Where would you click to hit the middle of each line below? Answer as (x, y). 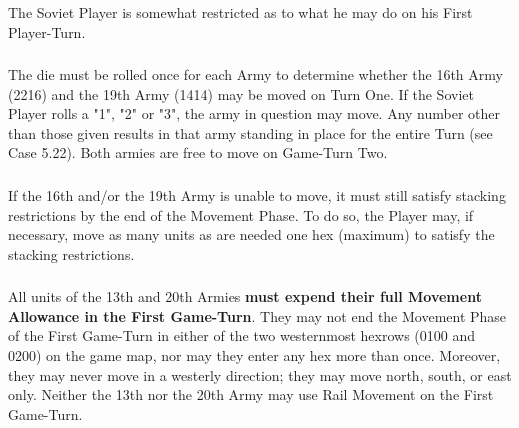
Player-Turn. (47, 31)
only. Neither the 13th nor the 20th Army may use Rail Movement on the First (251, 394)
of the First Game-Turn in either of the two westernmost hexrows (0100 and (242, 335)
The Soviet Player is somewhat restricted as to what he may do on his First (240, 12)
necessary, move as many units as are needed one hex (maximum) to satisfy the (251, 234)
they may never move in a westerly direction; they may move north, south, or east (260, 374)
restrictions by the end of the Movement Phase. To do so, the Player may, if (241, 214)
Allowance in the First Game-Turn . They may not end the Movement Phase (257, 315)
